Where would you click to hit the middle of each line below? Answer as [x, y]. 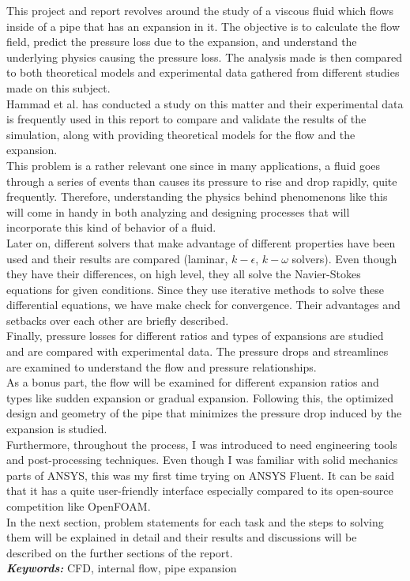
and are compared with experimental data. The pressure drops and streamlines [197, 351]
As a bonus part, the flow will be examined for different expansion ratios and [193, 382]
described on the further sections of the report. [120, 552]
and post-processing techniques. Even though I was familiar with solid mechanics [202, 460]
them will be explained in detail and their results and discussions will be [182, 537]
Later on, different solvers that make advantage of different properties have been [201, 242]
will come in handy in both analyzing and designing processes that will [178, 211]
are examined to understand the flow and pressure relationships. [162, 366]
